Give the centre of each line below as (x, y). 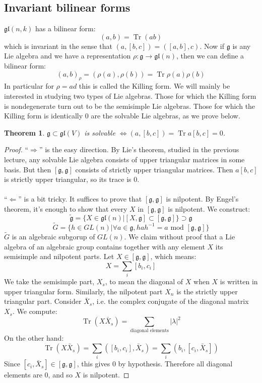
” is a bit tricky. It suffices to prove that (80, 199)
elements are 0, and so (38, 375)
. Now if (212, 46)
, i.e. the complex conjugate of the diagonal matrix (171, 301)
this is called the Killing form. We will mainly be (154, 86)
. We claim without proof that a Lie (180, 237)
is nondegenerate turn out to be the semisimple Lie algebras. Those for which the (130, 106)
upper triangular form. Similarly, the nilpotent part (83, 291)
